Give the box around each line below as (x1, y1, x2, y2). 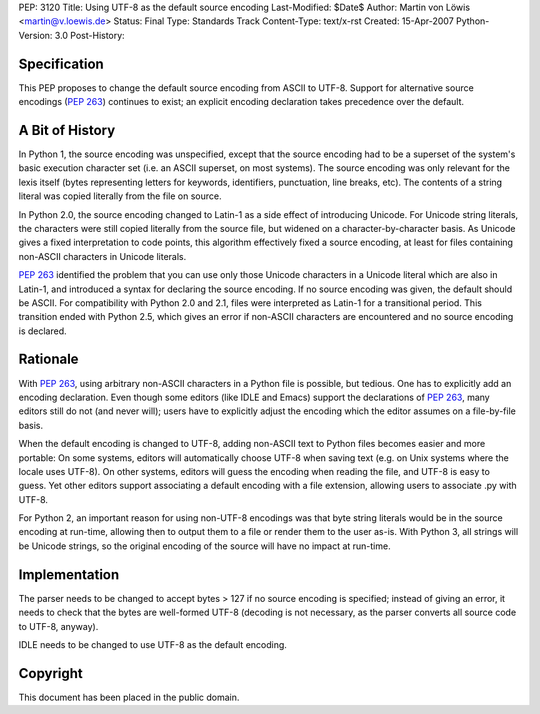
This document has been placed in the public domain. (18, 691, 240, 703)
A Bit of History (18, 121, 116, 139)
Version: (18, 29, 53, 41)
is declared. (18, 325, 67, 337)
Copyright (18, 665, 84, 682)
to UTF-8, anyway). (18, 620, 99, 632)
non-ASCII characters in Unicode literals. (18, 250, 187, 262)
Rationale (18, 351, 79, 368)
